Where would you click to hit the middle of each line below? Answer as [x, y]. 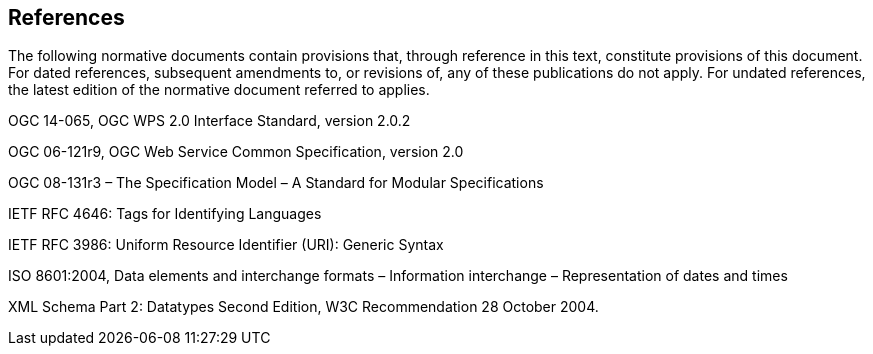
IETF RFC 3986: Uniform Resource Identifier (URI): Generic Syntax [226, 245]
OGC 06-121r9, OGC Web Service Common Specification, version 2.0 [236, 152]
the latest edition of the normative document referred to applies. [219, 90]
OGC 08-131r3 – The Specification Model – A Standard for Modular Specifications [276, 183]
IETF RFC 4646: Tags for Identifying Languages [165, 214]
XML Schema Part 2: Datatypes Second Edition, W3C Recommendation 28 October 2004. [303, 307]
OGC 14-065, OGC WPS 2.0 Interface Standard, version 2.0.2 [209, 121]
